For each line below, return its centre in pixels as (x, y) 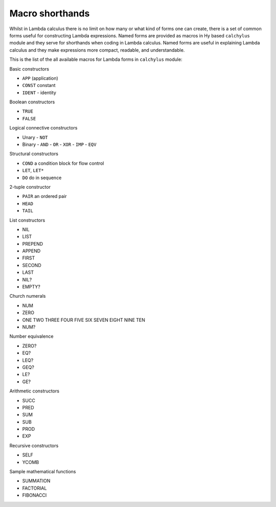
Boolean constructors (32, 102)
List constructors (27, 220)
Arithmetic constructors (34, 391)
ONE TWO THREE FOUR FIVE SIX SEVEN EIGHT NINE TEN (84, 320)
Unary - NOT (35, 137)
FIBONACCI (34, 495)
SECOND (32, 265)
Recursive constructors (34, 446)
